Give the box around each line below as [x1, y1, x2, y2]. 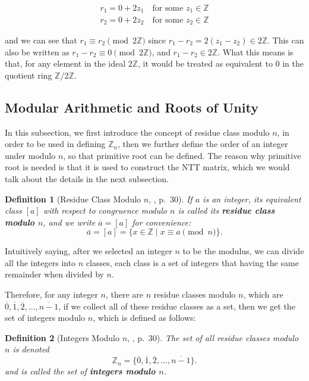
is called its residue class [178, 204, 275, 217]
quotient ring [5, 68, 52, 81]
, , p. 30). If [149, 192, 193, 205]
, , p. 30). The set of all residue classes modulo [127, 331, 299, 343]
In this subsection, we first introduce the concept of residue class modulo [5, 126, 270, 138]
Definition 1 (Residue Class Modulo [5, 192, 141, 205]
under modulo [5, 149, 56, 161]
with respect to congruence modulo [43, 204, 167, 217]
